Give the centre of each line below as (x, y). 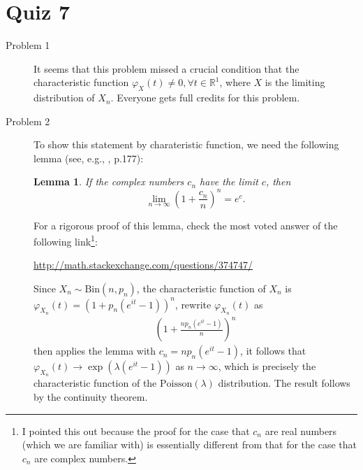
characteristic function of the (95, 383)
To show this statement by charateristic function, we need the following (186, 144)
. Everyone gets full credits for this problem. (205, 98)
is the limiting (295, 82)
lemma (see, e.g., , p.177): (89, 158)
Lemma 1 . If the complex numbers (109, 181)
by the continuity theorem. (91, 397)
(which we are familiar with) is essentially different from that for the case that (189, 444)
